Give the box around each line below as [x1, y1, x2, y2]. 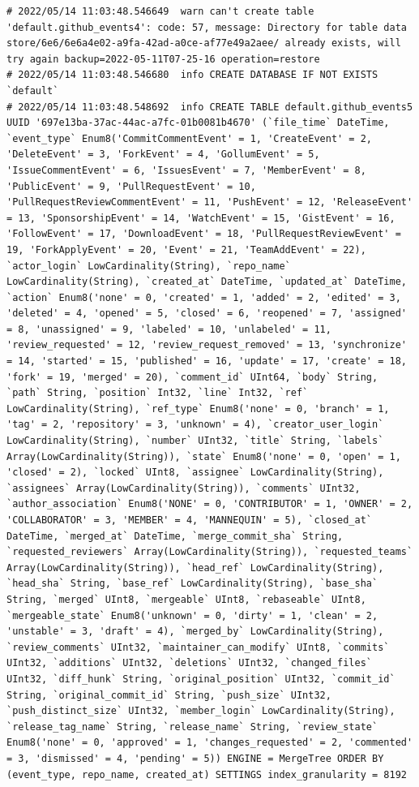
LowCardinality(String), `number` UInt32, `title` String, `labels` [6, 435, 384, 447]
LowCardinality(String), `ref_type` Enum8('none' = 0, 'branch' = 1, [6, 402, 390, 415]
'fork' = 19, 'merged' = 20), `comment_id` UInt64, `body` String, [6, 371, 378, 383]
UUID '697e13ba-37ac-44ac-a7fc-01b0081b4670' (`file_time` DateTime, [6, 117, 390, 129]
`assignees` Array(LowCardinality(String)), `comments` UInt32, [6, 482, 361, 494]
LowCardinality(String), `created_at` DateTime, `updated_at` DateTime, [6, 276, 407, 288]
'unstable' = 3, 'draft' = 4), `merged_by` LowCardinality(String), [6, 626, 384, 638]
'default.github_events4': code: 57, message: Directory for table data [6, 21, 407, 33]
